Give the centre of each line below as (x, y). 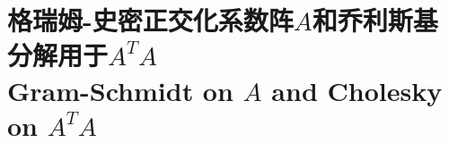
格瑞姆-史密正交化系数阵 (150, 20)
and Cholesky (357, 90)
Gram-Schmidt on (120, 90)
